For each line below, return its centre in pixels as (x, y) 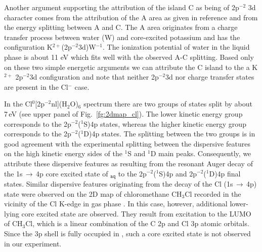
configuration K (28, 47)
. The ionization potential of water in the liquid (176, 47)
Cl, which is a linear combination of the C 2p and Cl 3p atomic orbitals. (137, 223)
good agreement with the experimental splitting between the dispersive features (127, 143)
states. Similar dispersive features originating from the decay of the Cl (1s (119, 183)
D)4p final (225, 173)
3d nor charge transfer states (210, 77)
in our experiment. (33, 243)
